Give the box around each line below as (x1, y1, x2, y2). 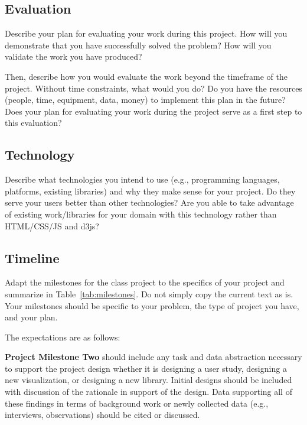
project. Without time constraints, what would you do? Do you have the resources (5, 82, 302, 94)
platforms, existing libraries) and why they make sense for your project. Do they (5, 184, 296, 197)
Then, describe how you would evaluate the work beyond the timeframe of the (5, 70, 288, 82)
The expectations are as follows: (5, 330, 120, 343)
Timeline (5, 248, 60, 267)
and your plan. (5, 311, 58, 323)
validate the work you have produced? (5, 50, 142, 63)
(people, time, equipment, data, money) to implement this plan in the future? (5, 93, 286, 106)
